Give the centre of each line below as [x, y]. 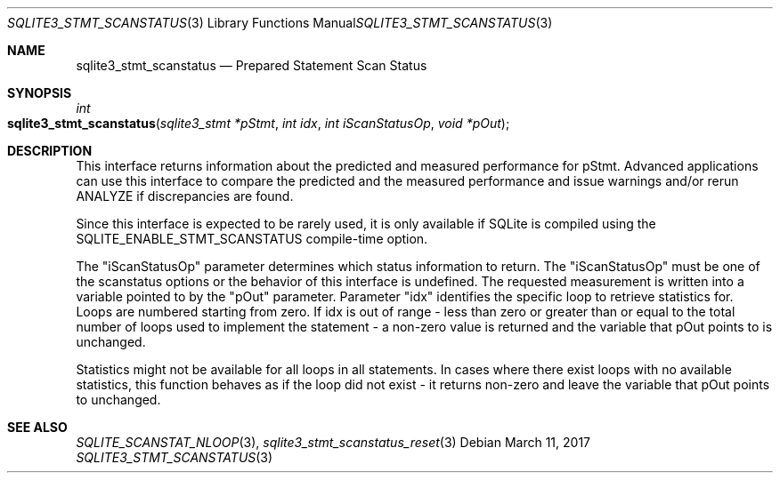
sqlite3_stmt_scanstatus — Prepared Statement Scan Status [252, 65]
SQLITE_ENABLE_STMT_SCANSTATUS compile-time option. [252, 239]
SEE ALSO [37, 427]
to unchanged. [118, 400]
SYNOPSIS [40, 93]
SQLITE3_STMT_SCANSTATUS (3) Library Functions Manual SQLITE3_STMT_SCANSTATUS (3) [280, 23]
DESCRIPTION [50, 151]
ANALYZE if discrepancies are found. [185, 196]
